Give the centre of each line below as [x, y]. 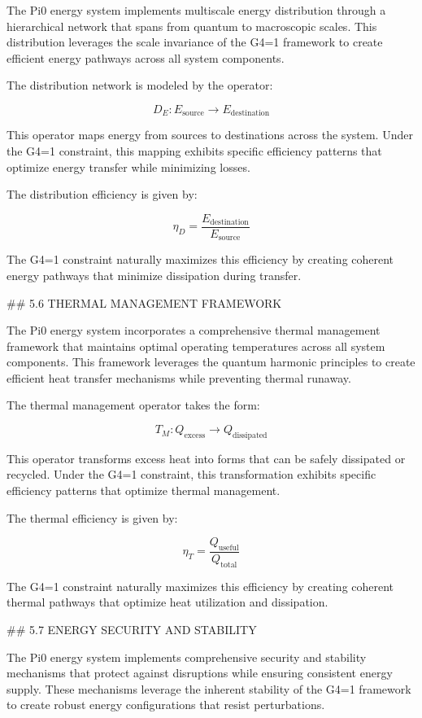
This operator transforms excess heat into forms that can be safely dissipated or [206, 458]
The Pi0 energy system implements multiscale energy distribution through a [196, 10]
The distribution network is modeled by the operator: [140, 85]
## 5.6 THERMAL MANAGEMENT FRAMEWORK [144, 302]
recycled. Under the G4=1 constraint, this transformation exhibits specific [191, 474]
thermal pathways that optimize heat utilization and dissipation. [167, 602]
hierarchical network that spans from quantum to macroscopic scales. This [192, 26]
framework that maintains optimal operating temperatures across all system [196, 346]
